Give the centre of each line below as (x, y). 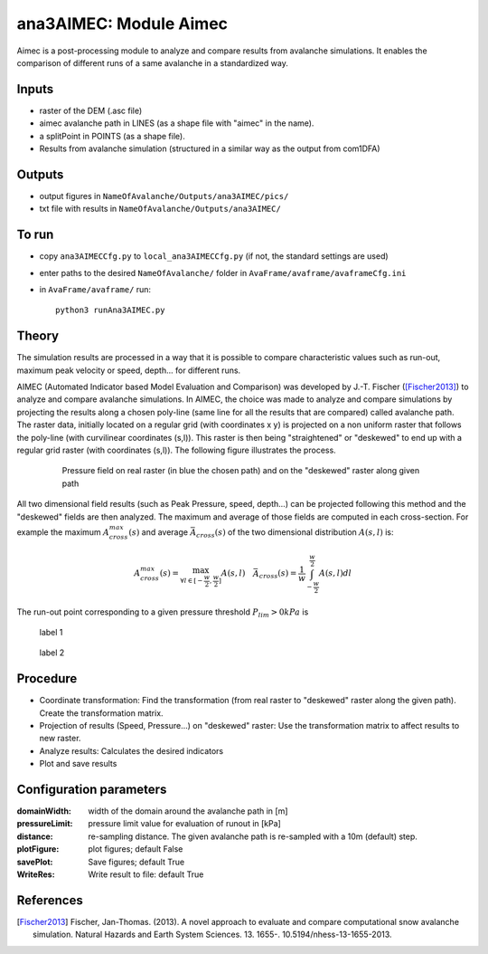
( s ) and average (158, 532)
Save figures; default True (136, 862)
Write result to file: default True (146, 874)
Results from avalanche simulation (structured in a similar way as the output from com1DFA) (210, 148)
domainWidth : (44, 811)
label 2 (52, 653)
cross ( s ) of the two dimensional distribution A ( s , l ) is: (295, 533)
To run (35, 235)
